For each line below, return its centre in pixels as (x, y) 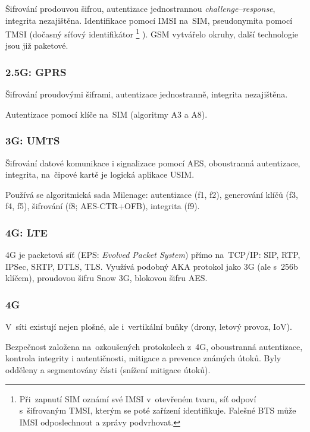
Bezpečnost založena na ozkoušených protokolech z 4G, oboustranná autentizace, (154, 346)
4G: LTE (26, 232)
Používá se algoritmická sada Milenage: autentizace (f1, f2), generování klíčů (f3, (152, 194)
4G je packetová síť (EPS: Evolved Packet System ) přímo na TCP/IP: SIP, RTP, (153, 255)
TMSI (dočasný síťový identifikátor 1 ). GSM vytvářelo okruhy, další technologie (152, 33)
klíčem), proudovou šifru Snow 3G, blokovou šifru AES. (107, 278)
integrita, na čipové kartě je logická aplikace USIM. (100, 174)
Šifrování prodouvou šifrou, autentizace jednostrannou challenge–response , (140, 8)
